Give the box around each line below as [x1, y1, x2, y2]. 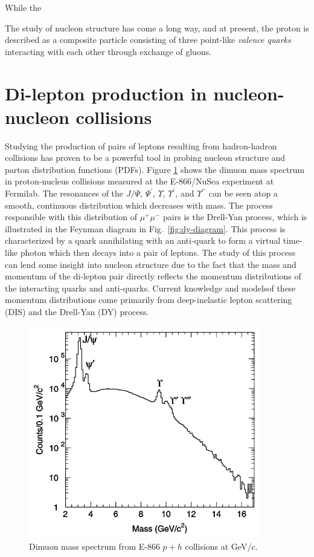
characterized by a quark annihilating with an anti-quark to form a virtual [5, 234, 281, 247]
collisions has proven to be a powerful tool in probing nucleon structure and [5, 151, 286, 164]
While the [5, 1, 42, 13]
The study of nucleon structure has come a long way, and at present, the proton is [5, 21, 309, 34]
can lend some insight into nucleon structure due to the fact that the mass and [5, 258, 296, 270]
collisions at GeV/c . [185, 539, 258, 552]
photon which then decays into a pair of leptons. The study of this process [20, 246, 296, 259]
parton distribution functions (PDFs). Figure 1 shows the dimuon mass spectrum [5, 163, 305, 175]
